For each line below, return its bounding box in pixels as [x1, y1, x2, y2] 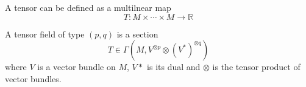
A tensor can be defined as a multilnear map [5, 1, 171, 13]
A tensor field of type [5, 27, 85, 40]
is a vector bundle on [37, 60, 116, 73]
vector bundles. [5, 72, 62, 85]
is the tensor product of [212, 60, 301, 73]
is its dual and [147, 60, 201, 73]
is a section [116, 27, 158, 40]
